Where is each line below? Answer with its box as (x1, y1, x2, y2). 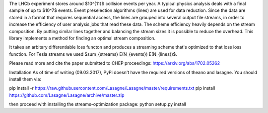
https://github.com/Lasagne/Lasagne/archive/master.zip (9, 92, 125, 98)
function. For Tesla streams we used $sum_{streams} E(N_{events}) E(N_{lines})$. (9, 51, 177, 57)
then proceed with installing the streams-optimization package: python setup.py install (9, 101, 186, 107)
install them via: (9, 76, 42, 82)
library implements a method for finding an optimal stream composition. (9, 35, 156, 41)
